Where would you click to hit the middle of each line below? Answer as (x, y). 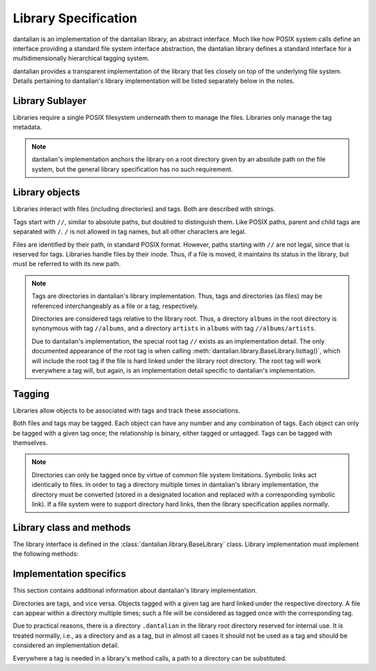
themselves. (30, 443)
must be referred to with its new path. (67, 264)
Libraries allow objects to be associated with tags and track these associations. (126, 410)
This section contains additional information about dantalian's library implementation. (135, 591)
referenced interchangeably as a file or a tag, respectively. (115, 306)
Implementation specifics (70, 574)
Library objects (46, 193)
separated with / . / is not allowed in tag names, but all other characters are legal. (130, 232)
